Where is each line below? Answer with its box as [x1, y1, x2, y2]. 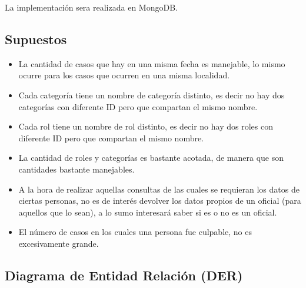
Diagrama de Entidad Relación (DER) [5, 266, 243, 284]
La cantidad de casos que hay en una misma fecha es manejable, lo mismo [18, 57, 285, 69]
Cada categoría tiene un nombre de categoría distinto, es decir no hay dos [18, 88, 285, 101]
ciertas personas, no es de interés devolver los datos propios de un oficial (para [18, 194, 301, 207]
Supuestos [5, 29, 67, 48]
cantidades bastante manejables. [18, 163, 135, 175]
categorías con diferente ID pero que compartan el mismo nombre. [18, 100, 258, 112]
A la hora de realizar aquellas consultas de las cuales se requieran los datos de [18, 183, 300, 195]
